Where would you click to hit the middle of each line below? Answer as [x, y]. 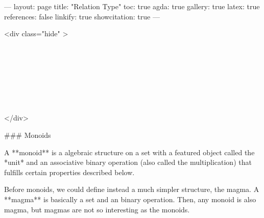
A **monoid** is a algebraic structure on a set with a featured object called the [129, 152]
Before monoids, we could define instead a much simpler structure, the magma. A [132, 189]
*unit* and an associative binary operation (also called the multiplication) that [128, 162]
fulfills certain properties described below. [69, 172]
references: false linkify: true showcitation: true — [82, 16]
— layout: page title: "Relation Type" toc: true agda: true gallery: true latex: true [132, 6]
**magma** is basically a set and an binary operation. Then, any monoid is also [130, 199]
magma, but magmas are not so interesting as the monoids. [97, 209]
